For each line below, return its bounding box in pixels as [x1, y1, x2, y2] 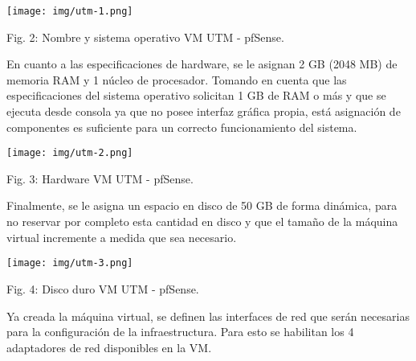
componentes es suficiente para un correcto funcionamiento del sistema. [6, 118, 357, 135]
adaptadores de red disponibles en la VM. [6, 338, 212, 355]
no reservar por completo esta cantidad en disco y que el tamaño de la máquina [6, 213, 398, 230]
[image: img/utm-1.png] [6, 6, 133, 17]
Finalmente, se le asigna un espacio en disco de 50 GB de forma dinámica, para [6, 197, 398, 214]
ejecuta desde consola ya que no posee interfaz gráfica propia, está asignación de [6, 103, 401, 120]
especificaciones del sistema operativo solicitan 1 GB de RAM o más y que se [6, 87, 386, 104]
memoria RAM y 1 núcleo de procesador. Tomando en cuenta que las [6, 71, 347, 88]
